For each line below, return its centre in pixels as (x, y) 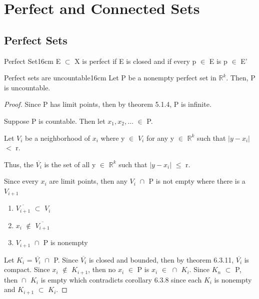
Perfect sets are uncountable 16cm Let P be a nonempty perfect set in (110, 78)
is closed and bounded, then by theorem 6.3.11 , (161, 259)
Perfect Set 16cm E (32, 61)
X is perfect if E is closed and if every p (135, 61)
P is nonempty (65, 242)
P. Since (66, 259)
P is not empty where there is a (197, 181)
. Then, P (241, 78)
